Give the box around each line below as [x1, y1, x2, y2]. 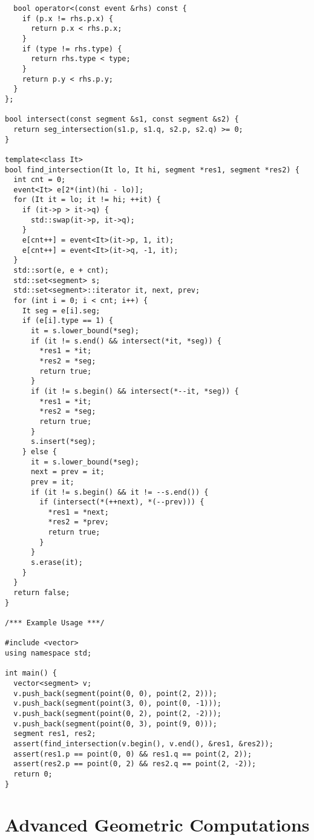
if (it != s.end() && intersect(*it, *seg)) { [30, 336, 221, 345]
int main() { [5, 669, 57, 678]
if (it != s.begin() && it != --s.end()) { [30, 487, 209, 497]
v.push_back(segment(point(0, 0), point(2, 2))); [13, 689, 217, 698]
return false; [13, 588, 70, 597]
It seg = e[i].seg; [22, 306, 100, 315]
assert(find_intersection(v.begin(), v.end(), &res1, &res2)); [13, 739, 273, 748]
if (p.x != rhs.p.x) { [22, 14, 113, 23]
